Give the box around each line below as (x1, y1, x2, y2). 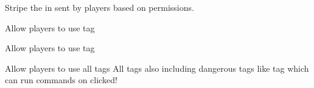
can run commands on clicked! (5, 74, 117, 86)
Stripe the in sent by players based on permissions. (5, 1, 194, 13)
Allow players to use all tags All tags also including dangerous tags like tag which (5, 61, 309, 74)
